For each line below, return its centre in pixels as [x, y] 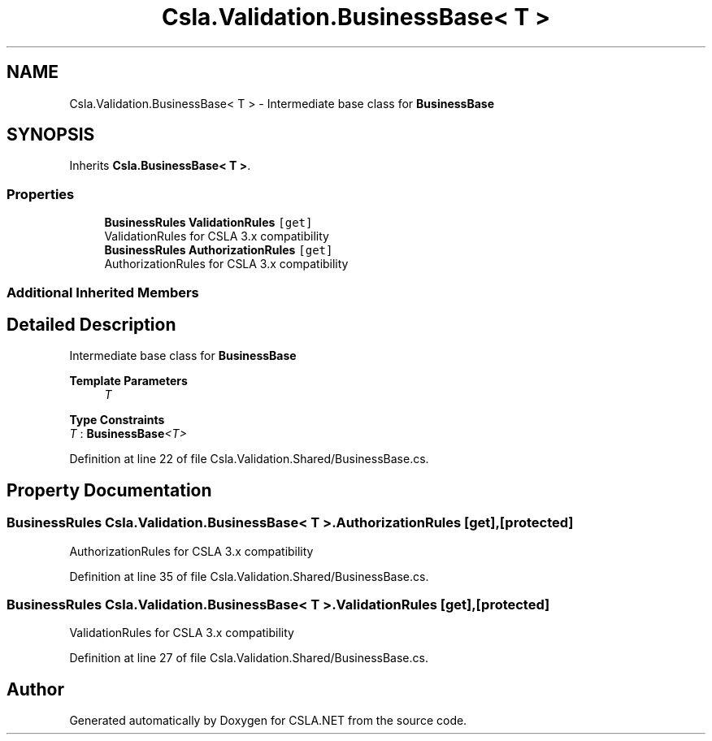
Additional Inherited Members [103, 292]
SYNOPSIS [51, 135]
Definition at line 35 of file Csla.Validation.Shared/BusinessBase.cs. [249, 576]
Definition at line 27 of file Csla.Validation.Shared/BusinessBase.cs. [249, 658]
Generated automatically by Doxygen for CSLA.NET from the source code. [268, 721]
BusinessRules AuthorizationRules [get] [219, 250]
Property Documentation [109, 490]
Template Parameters [128, 381]
